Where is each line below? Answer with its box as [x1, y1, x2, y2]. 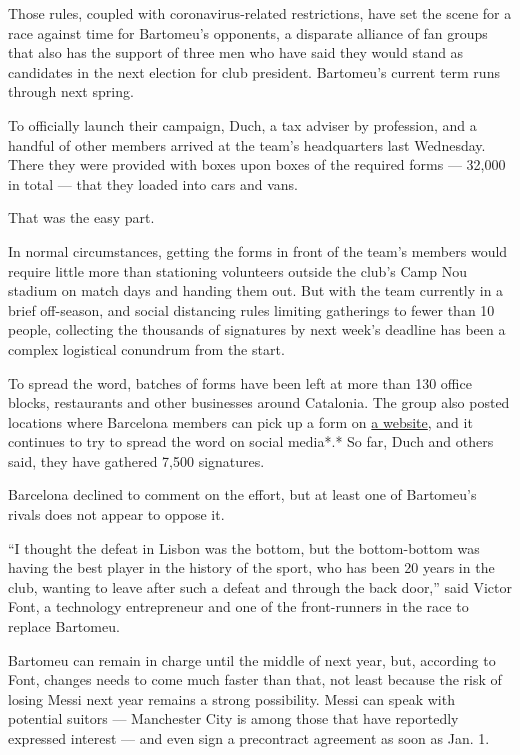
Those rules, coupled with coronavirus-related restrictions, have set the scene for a [8, 3, 512, 23]
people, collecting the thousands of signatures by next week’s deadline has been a [8, 319, 506, 340]
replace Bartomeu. [8, 616, 120, 637]
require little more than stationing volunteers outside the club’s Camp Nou [8, 260, 467, 281]
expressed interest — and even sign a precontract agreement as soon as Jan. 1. [8, 728, 490, 748]
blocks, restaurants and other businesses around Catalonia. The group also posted [8, 392, 510, 413]
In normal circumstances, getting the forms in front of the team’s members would [8, 240, 508, 261]
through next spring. [8, 81, 134, 102]
